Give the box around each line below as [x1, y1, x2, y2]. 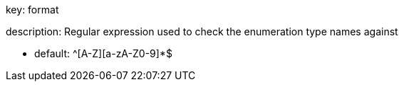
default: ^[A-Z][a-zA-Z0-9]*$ [34, 47, 172, 59]
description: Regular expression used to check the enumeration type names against [6, 25, 398, 37]
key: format [6, 4, 59, 16]
